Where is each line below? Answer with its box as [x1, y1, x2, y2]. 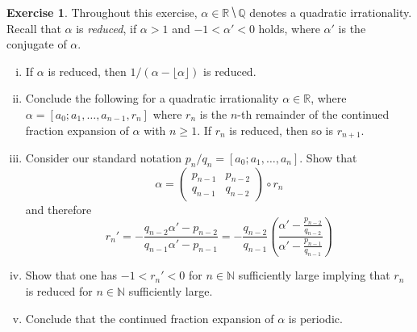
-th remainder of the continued [237, 105, 390, 122]
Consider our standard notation [25, 149, 181, 166]
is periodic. [288, 309, 343, 326]
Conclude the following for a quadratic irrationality [25, 90, 279, 107]
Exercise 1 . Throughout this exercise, [6, 4, 198, 20]
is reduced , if [76, 19, 137, 36]
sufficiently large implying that [238, 267, 390, 284]
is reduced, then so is [229, 121, 333, 138]
